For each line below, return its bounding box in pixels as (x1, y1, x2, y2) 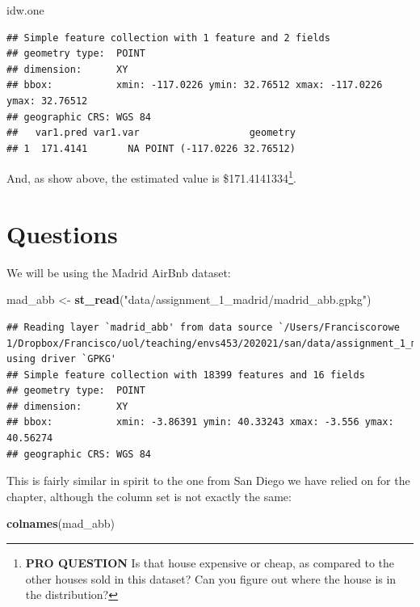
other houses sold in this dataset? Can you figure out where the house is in (25, 570, 397, 587)
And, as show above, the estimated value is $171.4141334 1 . (6, 167, 296, 186)
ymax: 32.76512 (6, 95, 88, 107)
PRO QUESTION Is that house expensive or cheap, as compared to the (25, 554, 395, 571)
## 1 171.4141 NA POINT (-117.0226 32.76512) (6, 142, 296, 154)
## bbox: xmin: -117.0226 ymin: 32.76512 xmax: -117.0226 (6, 79, 383, 91)
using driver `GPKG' (6, 353, 117, 365)
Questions (6, 217, 118, 250)
